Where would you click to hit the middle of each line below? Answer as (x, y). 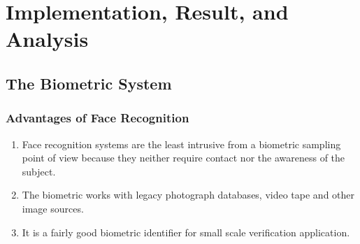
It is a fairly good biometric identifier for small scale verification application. (186, 232)
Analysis (47, 39)
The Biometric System (89, 83)
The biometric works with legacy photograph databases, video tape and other (188, 195)
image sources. (53, 208)
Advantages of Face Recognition (98, 118)
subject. (39, 171)
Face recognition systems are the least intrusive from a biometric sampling (181, 144)
